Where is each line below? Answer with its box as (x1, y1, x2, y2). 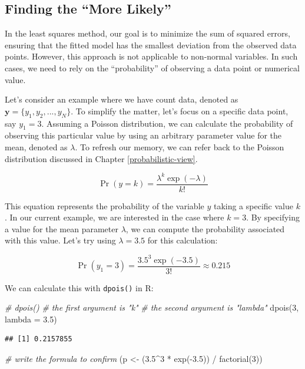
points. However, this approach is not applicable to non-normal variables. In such (5, 50, 298, 62)
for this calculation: (147, 234, 218, 246)
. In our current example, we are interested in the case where (5, 211, 224, 223)
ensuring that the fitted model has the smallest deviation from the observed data (5, 38, 297, 51)
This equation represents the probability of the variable (5, 199, 204, 212)
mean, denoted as (5, 140, 68, 153)
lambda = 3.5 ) (5, 312, 57, 325)
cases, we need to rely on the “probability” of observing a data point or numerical (5, 61, 300, 74)
